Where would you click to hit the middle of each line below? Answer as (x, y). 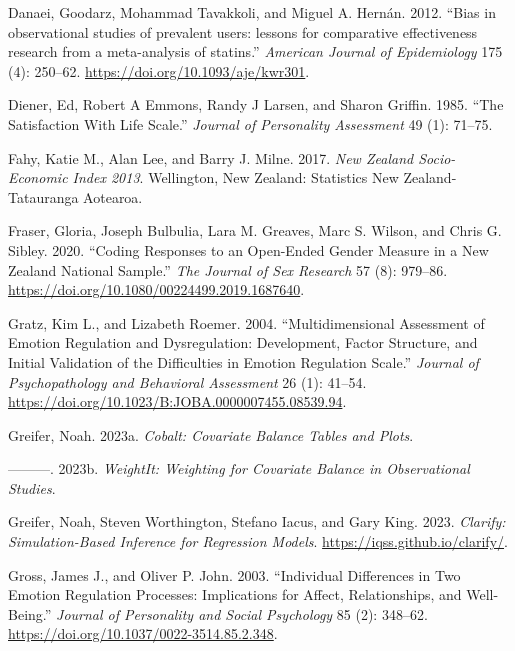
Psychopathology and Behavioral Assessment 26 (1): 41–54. (187, 381)
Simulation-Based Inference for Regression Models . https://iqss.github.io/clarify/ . (258, 541)
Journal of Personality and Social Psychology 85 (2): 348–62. (242, 613)
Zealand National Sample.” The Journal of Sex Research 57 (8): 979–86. (228, 269)
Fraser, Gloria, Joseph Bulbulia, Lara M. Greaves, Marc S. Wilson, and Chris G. (255, 230)
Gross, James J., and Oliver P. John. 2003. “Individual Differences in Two (234, 574)
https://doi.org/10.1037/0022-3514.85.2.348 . (143, 633)
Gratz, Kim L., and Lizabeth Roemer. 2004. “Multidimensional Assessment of (246, 322)
